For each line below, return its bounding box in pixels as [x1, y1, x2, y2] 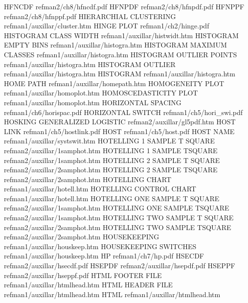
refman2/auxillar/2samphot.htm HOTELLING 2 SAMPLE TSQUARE [4, 164, 218, 175]
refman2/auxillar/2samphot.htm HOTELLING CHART [4, 174, 172, 184]
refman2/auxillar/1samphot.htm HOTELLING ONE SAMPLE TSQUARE [4, 203, 229, 213]
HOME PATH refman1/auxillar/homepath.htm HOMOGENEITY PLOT [4, 78, 225, 88]
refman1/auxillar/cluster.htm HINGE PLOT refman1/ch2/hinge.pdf [4, 21, 209, 31]
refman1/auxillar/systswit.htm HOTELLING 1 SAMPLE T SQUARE [4, 136, 215, 146]
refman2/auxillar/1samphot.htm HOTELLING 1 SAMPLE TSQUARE [4, 145, 218, 155]
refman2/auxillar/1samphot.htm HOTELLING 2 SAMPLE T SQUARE [4, 155, 220, 165]
